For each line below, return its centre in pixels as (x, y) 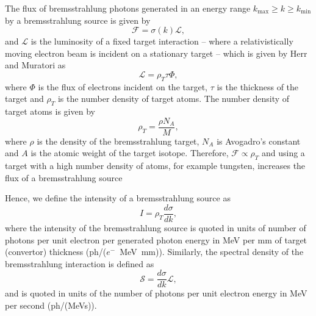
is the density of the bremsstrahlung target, (118, 141)
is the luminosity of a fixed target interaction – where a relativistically (162, 41)
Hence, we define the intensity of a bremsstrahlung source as (118, 198)
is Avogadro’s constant (259, 141)
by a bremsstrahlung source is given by (78, 20)
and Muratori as (35, 65)
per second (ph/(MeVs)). (51, 305)
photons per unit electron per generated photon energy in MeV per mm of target (156, 239)
